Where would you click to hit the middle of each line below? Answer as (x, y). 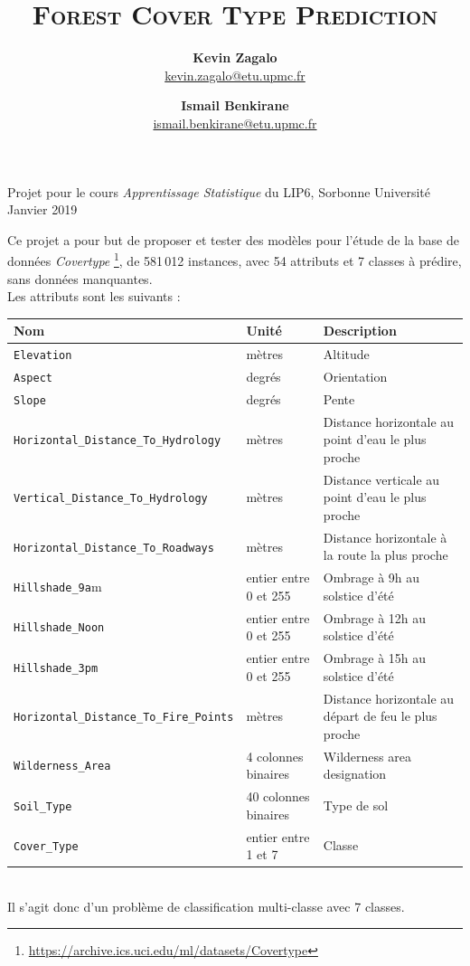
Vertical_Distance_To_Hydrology (111, 499)
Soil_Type (43, 806)
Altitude (346, 354)
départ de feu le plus (380, 716)
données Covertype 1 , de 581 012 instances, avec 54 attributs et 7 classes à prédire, (235, 259)
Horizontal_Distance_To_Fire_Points (124, 718)
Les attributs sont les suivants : (94, 296)
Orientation (355, 376)
